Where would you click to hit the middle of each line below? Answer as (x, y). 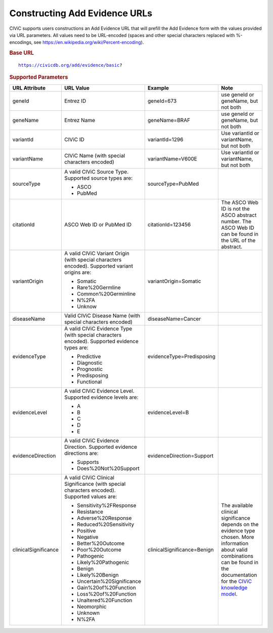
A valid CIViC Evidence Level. (99, 391)
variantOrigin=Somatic (174, 281)
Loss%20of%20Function (106, 594)
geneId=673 (162, 101)
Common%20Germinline (106, 293)
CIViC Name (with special (95, 155)
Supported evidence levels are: (101, 397)
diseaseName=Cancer (174, 319)
